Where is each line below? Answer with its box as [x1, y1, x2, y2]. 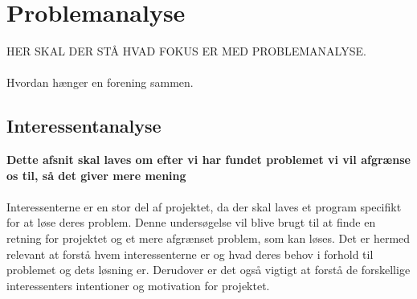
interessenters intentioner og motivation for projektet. [6, 276, 270, 293]
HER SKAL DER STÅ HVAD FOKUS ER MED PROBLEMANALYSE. [6, 43, 366, 59]
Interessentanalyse [6, 113, 161, 138]
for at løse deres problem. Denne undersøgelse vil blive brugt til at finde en [6, 214, 376, 231]
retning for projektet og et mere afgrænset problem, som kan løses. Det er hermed [6, 230, 411, 247]
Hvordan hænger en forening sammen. [6, 74, 194, 91]
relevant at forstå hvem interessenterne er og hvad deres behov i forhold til [6, 245, 374, 262]
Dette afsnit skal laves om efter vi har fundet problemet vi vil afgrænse [6, 151, 411, 168]
